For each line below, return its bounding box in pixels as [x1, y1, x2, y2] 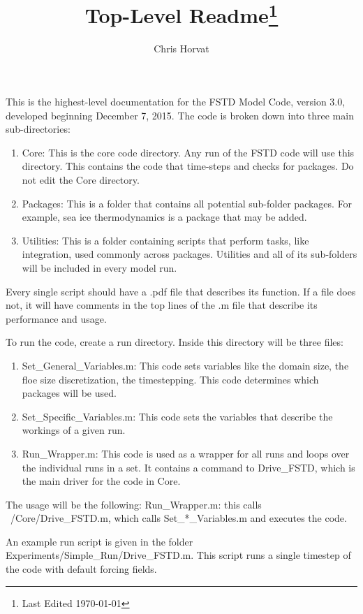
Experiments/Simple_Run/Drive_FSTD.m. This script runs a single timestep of [6, 548, 351, 562]
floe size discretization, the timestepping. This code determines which [22, 372, 319, 386]
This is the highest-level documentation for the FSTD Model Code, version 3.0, [6, 94, 346, 109]
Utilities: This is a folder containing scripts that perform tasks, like [22, 233, 309, 247]
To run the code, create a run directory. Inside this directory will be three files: [6, 335, 343, 349]
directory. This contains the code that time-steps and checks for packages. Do [22, 159, 354, 173]
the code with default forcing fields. [6, 562, 157, 576]
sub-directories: [6, 122, 71, 136]
